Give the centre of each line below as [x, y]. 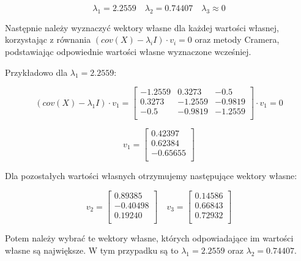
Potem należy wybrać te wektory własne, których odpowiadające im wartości [149, 238]
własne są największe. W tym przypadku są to [92, 250]
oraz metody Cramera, [237, 39]
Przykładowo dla [36, 72]
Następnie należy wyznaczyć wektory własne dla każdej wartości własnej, [142, 27]
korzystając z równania [48, 39]
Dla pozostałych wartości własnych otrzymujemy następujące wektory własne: [151, 176]
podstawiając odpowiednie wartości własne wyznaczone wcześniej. [128, 51]
